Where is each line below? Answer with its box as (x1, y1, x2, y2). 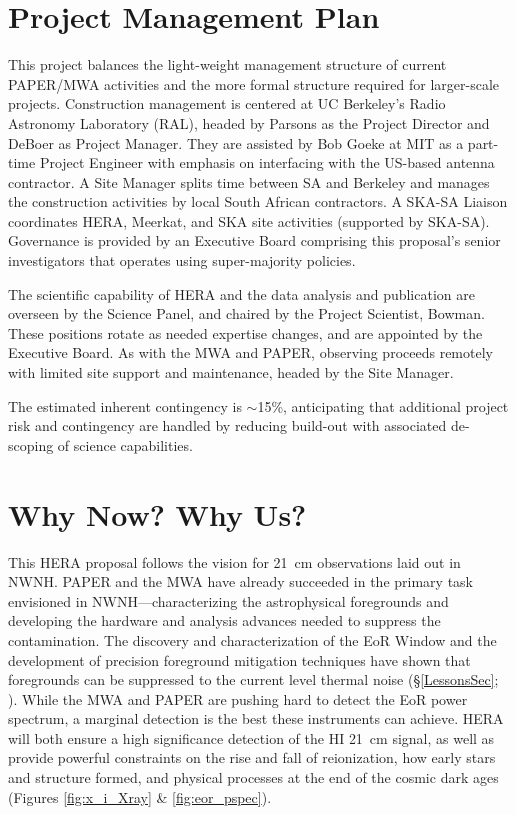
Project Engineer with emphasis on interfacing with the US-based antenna (39, 152, 495, 173)
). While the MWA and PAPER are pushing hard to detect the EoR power (8, 688, 468, 709)
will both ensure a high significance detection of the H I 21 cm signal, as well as (8, 727, 495, 748)
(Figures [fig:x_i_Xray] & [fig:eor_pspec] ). (8, 786, 272, 807)
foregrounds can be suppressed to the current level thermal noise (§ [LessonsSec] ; (8, 669, 499, 690)
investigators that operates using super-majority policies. (8, 250, 356, 271)
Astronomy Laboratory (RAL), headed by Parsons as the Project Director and (8, 112, 490, 133)
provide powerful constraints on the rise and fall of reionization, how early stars (8, 747, 496, 768)
